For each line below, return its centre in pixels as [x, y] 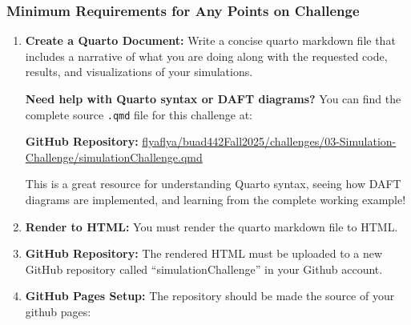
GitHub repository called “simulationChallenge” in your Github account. [204, 269]
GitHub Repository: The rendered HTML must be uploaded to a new [204, 253]
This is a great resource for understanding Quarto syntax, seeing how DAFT [213, 184]
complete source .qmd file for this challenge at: [139, 114]
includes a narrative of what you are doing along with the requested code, [206, 56]
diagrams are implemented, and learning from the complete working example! [216, 200]
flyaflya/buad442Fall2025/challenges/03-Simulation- [269, 141]
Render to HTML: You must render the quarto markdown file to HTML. [212, 226]
